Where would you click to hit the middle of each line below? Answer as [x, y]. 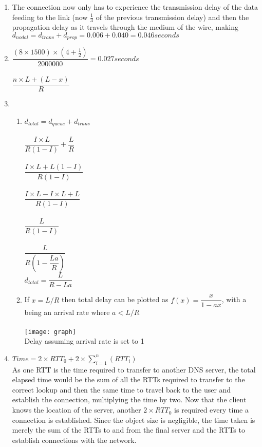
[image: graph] [50, 332]
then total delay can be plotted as [115, 299]
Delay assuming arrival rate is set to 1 [84, 341]
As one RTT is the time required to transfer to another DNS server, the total [134, 369]
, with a [234, 299]
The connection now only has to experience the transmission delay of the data [135, 7]
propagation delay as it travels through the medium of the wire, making [125, 27]
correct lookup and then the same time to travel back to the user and [121, 389]
